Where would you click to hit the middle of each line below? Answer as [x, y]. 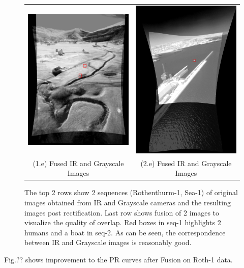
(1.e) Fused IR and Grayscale [78, 163]
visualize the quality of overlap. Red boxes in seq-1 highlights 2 [123, 222]
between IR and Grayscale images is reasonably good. [108, 242]
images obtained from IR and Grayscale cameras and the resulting [128, 202]
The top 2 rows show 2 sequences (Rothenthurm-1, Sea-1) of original [131, 192]
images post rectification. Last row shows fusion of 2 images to [122, 212]
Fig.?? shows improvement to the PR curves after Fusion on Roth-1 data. [118, 259]
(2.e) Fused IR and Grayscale [186, 163]
